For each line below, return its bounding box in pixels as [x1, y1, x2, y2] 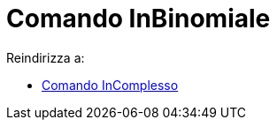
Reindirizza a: [6, 49, 85, 65]
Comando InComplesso [42, 77, 179, 93]
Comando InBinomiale [6, 4, 271, 34]
